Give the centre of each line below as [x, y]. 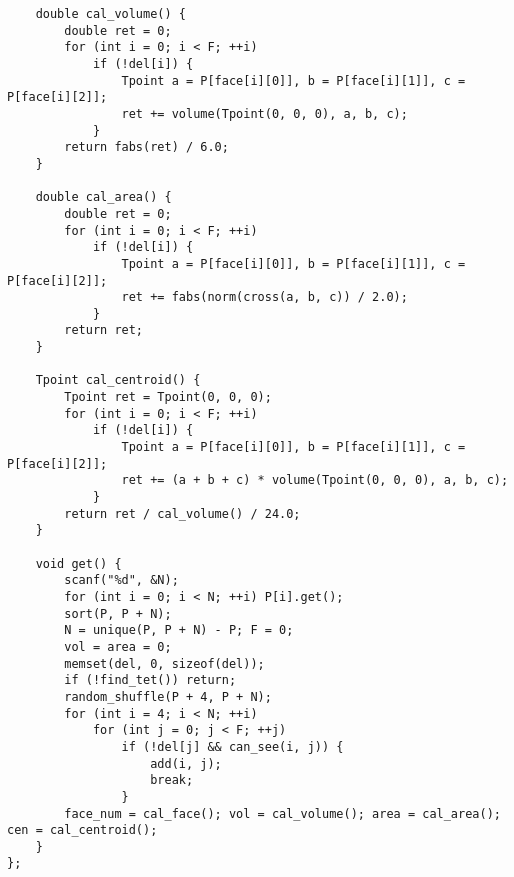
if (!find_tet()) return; [150, 680]
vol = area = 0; [118, 646]
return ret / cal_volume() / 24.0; [182, 513]
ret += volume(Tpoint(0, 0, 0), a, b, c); [264, 113]
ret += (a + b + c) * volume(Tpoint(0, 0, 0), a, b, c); [315, 480]
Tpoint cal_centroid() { [118, 380]
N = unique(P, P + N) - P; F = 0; [179, 630]
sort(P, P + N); [118, 613]
